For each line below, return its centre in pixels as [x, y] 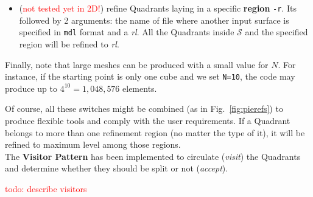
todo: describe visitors [46, 188]
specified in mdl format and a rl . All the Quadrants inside [127, 32]
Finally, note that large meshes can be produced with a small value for [137, 64]
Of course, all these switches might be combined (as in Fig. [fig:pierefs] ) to [144, 109]
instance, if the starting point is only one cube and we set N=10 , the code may [150, 76]
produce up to [31, 88]
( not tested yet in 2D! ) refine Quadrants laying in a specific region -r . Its [158, 8]
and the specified [276, 32]
